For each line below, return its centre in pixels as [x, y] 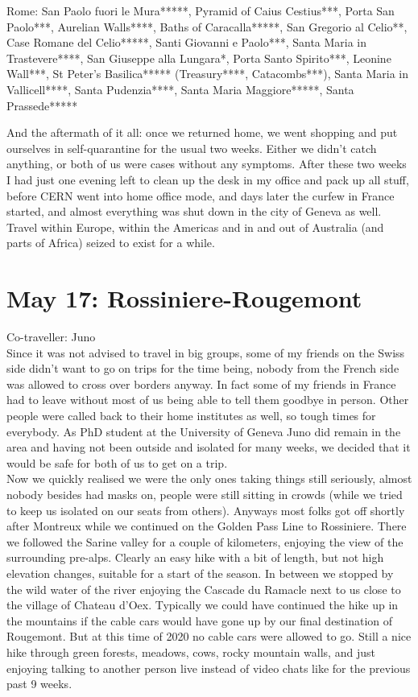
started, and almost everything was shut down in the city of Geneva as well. [194, 211]
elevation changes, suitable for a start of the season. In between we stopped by [200, 573]
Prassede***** [42, 105]
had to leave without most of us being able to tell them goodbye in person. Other [208, 400]
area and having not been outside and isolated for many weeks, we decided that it [209, 447]
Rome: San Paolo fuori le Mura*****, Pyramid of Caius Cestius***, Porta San [201, 10]
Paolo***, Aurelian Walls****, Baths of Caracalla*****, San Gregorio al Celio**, [207, 26]
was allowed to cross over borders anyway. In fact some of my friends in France [201, 384]
